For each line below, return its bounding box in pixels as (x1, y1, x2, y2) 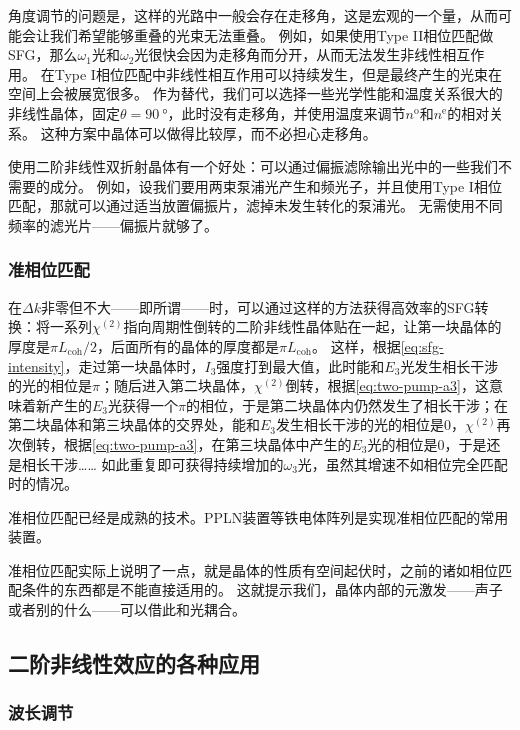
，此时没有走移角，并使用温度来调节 (167, 102, 406, 123)
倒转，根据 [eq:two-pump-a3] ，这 (285, 375, 489, 396)
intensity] (8, 355, 65, 376)
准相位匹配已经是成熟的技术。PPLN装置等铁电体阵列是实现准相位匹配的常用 (8, 506, 509, 527)
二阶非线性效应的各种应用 (8, 648, 260, 679)
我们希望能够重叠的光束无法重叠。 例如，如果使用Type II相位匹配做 (49, 24, 494, 45)
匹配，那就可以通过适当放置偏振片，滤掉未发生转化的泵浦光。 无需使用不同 (8, 195, 503, 216)
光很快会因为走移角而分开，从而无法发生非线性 (134, 44, 443, 65)
